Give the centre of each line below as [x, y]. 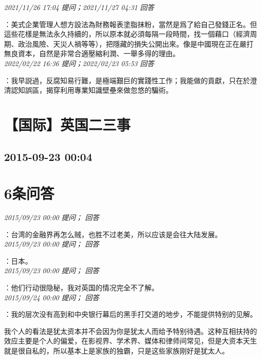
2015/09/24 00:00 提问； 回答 [52, 297]
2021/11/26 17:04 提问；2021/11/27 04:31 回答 [79, 7]
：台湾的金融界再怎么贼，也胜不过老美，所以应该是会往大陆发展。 [113, 234]
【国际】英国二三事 [68, 124]
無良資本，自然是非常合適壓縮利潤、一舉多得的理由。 [92, 53]
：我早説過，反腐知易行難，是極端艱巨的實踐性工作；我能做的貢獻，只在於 [127, 80]
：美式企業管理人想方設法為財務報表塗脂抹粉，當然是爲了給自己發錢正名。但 [130, 24]
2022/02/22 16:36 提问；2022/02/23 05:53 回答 [79, 63]
